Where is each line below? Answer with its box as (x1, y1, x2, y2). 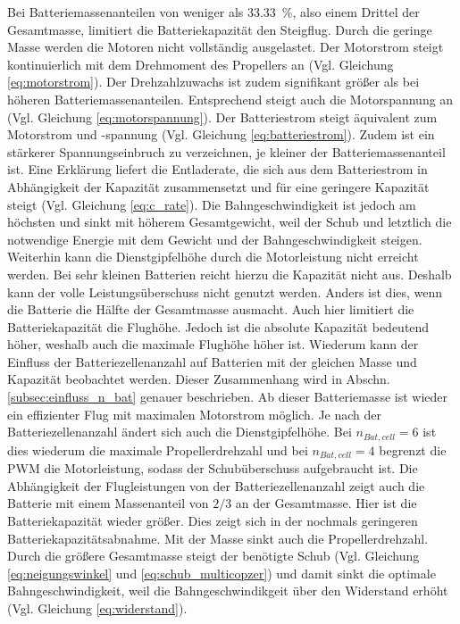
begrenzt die (379, 440, 447, 459)
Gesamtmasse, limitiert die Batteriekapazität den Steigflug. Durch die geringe (7, 20, 432, 38)
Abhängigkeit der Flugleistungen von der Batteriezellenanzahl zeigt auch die (7, 476, 425, 495)
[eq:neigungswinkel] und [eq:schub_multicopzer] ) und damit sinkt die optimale (7, 563, 436, 582)
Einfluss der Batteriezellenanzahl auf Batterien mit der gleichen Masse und (7, 352, 417, 370)
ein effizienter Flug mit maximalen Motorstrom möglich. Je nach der (7, 404, 382, 423)
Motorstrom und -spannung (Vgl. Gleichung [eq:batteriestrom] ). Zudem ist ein (7, 125, 435, 144)
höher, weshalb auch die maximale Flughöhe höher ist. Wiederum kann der (7, 335, 419, 354)
